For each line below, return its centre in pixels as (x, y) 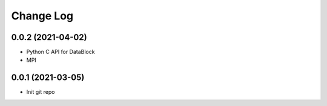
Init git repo (41, 92)
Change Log (42, 16)
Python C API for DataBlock (61, 52)
